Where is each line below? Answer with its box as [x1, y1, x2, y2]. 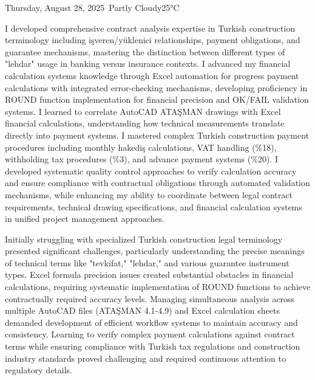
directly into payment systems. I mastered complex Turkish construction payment [5, 128, 310, 141]
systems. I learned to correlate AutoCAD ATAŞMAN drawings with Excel [5, 105, 281, 117]
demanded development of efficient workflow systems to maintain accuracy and [5, 316, 298, 328]
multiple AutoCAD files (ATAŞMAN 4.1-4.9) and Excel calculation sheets [5, 304, 280, 317]
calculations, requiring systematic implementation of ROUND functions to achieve [5, 280, 311, 293]
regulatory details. [5, 364, 73, 376]
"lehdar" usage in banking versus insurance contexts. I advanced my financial [5, 57, 291, 70]
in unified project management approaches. [5, 212, 165, 225]
